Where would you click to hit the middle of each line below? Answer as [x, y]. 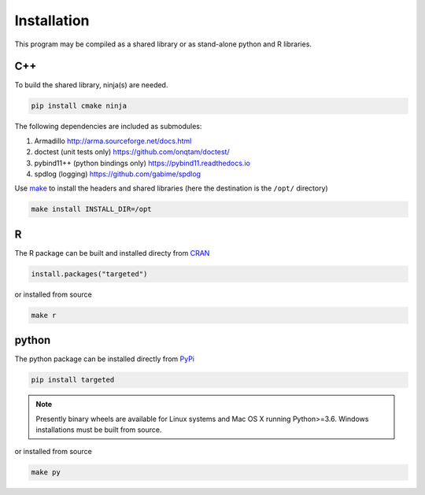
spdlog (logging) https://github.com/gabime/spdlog [117, 174]
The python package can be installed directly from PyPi [104, 359]
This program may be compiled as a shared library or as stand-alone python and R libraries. [163, 44]
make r [44, 315]
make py [46, 473]
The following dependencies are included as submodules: [108, 127]
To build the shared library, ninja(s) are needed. [91, 85]
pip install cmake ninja [79, 106]
